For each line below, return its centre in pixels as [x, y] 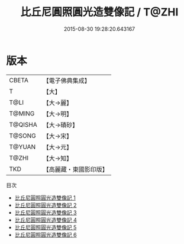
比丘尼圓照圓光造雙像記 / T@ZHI [99, 12]
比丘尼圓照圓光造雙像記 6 [46, 235]
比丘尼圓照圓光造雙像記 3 [46, 212]
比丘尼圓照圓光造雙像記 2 [46, 205]
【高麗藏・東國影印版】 [75, 169]
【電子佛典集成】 [67, 81]
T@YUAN [22, 147]
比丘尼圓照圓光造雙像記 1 [45, 198]
